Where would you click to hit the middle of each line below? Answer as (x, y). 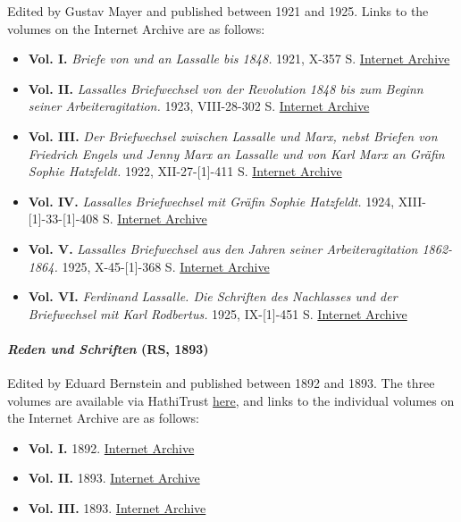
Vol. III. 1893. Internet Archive (117, 508)
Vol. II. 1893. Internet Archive (114, 478)
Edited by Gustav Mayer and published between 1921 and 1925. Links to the (218, 11)
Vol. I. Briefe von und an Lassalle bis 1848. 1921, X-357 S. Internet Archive (239, 59)
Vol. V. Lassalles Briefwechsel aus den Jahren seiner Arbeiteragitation (223, 248)
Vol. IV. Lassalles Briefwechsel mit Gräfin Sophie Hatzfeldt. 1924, (211, 201)
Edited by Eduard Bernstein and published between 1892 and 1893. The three (221, 383)
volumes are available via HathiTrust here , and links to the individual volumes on (231, 400)
